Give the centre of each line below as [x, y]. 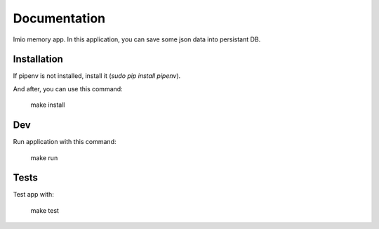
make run [44, 157]
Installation [38, 59]
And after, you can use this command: [68, 89]
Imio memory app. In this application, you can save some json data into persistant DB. [137, 39]
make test [45, 210]
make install [48, 105]
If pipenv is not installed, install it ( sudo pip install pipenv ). [97, 76]
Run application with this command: [65, 142]
